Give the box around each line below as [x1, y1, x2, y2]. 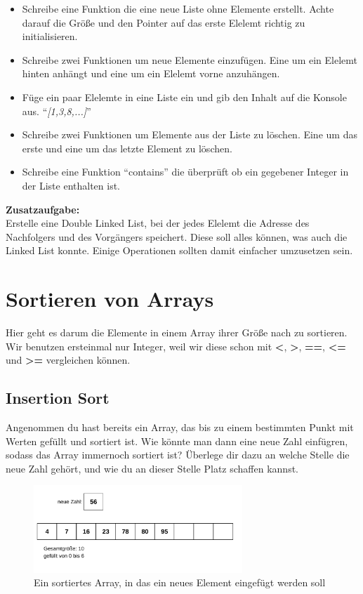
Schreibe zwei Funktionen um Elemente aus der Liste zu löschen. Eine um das [22, 127, 357, 142]
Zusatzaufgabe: [6, 202, 80, 216]
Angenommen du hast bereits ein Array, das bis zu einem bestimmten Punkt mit [6, 420, 354, 435]
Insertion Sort [6, 387, 110, 409]
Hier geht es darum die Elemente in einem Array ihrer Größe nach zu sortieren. [6, 325, 348, 340]
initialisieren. [22, 29, 78, 44]
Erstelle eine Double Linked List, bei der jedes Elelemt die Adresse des [6, 216, 310, 230]
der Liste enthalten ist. [22, 178, 121, 192]
